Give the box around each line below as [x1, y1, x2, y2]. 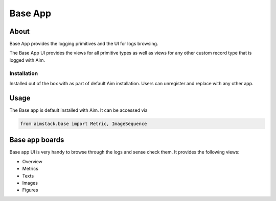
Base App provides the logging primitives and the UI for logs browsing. [9, 41, 158, 47]
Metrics [22, 166, 38, 172]
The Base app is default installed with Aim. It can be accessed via [9, 107, 148, 113]
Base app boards [9, 136, 64, 144]
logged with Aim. [9, 57, 45, 63]
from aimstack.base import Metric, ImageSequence [20, 120, 147, 127]
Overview [22, 158, 43, 164]
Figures [22, 187, 38, 193]
